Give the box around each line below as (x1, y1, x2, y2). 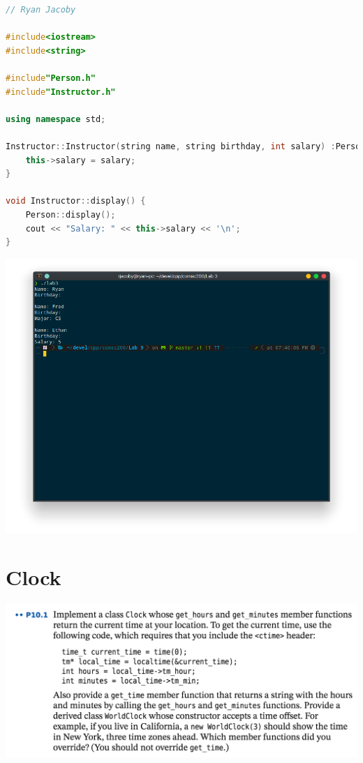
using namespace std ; (6, 114, 106, 124)
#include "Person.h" (6, 73, 96, 83)
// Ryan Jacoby (6, 5, 76, 15)
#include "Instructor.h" (6, 86, 116, 97)
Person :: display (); (25, 209, 116, 220)
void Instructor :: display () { (6, 196, 146, 206)
